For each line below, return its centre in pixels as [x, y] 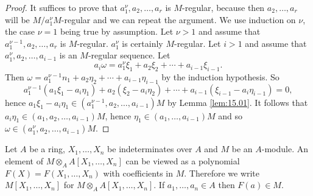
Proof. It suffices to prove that [61, 7]
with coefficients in [138, 173]
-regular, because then [223, 7]
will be [17, 19]
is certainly [142, 43]
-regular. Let [197, 43]
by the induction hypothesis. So [220, 76]
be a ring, [47, 149]
